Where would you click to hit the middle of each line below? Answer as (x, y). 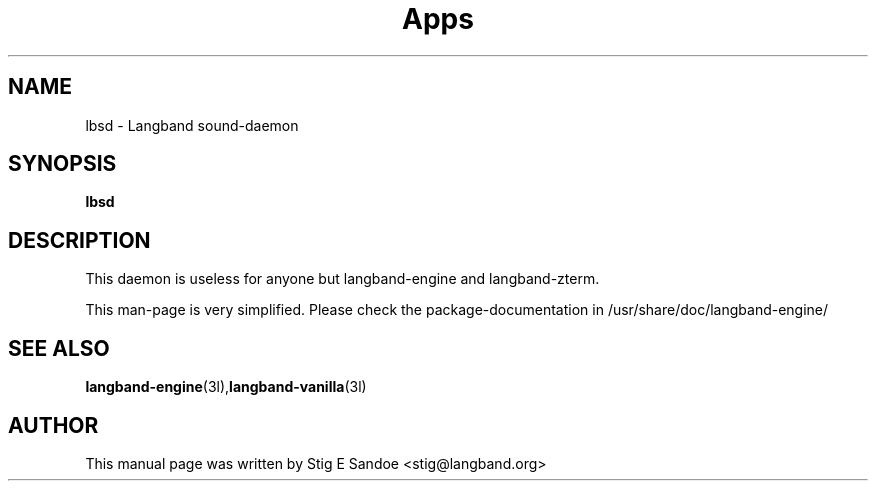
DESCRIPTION (79, 240)
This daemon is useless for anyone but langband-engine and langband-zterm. (342, 279)
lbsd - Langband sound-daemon (192, 125)
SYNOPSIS (62, 164)
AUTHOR (53, 425)
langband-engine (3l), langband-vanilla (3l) (226, 387)
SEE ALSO (59, 348)
